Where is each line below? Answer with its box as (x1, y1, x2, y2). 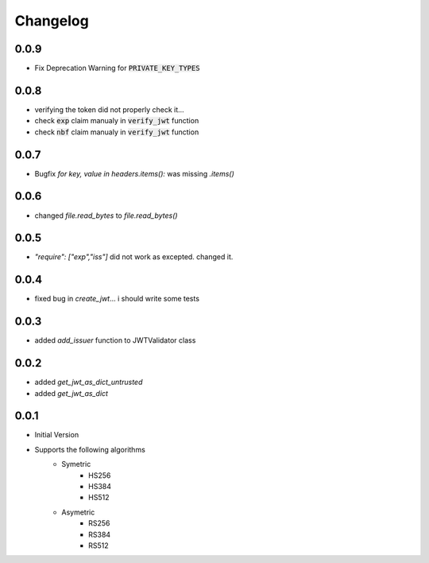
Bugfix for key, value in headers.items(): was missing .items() (34, 169, 234, 178)
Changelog (14, 12, 89, 29)
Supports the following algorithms (34, 445, 146, 454)
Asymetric (61, 507, 95, 517)
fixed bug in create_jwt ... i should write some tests (34, 294, 200, 304)
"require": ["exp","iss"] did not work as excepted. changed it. (34, 252, 234, 262)
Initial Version (34, 430, 79, 440)
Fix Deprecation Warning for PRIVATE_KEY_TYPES (34, 64, 200, 73)
